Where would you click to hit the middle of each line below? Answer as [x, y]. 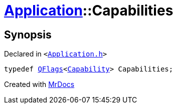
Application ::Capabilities [89, 10]
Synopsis [28, 34]
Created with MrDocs [39, 84]
